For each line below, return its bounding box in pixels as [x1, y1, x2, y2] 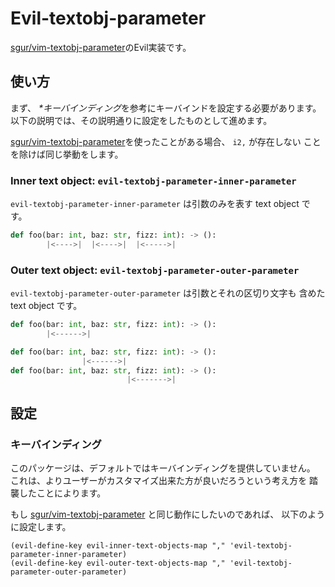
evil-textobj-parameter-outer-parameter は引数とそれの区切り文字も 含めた [10, 287, 326, 299]
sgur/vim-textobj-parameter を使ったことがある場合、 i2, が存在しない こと [10, 135, 322, 147]
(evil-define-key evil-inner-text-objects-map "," [10, 541, 226, 551]
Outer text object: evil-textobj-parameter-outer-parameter [10, 263, 300, 277]
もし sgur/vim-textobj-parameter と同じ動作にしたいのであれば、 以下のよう [10, 508, 326, 521]
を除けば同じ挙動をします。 [10, 148, 124, 160]
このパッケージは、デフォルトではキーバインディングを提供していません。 [10, 462, 316, 474]
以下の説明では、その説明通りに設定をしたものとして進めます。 [10, 114, 273, 126]
